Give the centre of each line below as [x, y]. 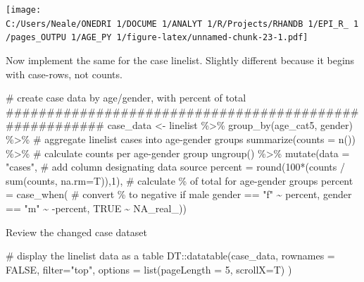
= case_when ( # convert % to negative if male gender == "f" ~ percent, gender [179, 194]
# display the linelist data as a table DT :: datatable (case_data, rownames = [170, 256]
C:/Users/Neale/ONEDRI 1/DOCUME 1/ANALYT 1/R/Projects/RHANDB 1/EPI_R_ [177, 24]
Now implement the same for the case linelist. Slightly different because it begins [180, 60]
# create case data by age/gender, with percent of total [126, 98]
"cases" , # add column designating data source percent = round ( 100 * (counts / [175, 167]
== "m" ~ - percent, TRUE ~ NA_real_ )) [96, 208]
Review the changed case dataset [76, 232]
